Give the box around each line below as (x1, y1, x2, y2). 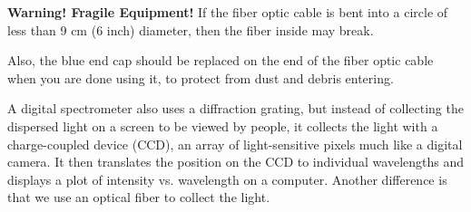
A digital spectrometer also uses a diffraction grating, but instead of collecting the (7, 99, 464, 118)
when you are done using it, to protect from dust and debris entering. (7, 68, 394, 87)
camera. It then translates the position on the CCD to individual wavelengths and (7, 152, 465, 171)
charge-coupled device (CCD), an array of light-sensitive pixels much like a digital (7, 134, 463, 153)
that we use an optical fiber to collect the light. (7, 188, 270, 207)
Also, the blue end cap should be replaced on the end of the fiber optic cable (7, 51, 434, 70)
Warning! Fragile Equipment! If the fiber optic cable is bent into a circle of (7, 3, 448, 21)
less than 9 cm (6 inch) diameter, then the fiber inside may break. (7, 20, 374, 39)
